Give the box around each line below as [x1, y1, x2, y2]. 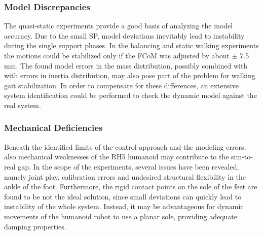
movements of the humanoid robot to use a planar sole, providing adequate [4, 211, 238, 221]
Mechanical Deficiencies [4, 121, 103, 134]
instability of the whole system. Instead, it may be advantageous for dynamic [4, 201, 244, 212]
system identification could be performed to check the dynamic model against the [4, 90, 257, 100]
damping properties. [4, 221, 66, 231]
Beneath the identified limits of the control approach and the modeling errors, [4, 141, 246, 152]
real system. [4, 99, 41, 110]
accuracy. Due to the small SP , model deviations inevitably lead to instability [4, 30, 245, 41]
